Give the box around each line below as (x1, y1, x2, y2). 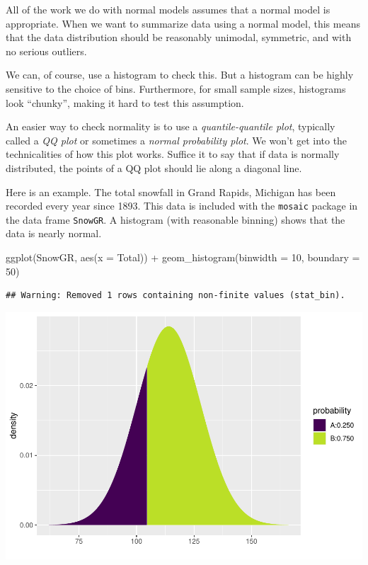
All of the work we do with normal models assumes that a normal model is (6, 2, 330, 16)
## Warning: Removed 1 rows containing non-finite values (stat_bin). (6, 290, 345, 301)
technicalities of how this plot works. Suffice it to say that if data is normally (6, 147, 340, 161)
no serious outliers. (6, 43, 87, 58)
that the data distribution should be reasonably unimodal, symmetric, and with (6, 30, 352, 45)
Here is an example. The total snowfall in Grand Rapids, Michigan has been (6, 184, 336, 199)
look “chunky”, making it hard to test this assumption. (6, 95, 244, 110)
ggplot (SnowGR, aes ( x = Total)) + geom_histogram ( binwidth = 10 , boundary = (6, 250, 360, 265)
